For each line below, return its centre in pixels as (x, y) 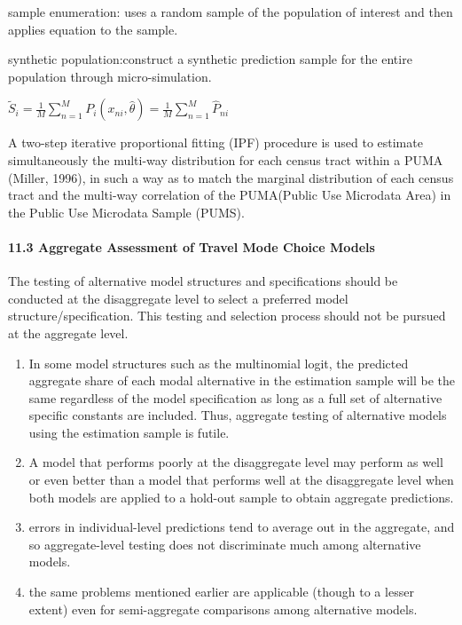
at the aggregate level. (68, 332)
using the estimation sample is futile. (129, 432)
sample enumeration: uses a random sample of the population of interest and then (231, 12)
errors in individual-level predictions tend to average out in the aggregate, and (242, 527)
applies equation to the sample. (93, 29)
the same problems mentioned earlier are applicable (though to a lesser (221, 592)
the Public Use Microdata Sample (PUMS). (126, 212)
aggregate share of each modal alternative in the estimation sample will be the (242, 380)
